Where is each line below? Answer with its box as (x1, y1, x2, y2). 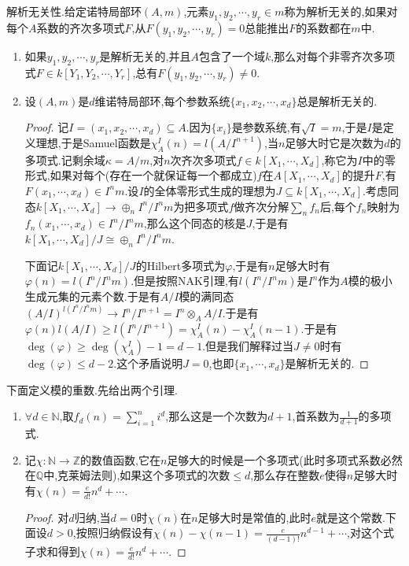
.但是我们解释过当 (202, 338, 294, 354)
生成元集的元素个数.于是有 (24, 288, 160, 305)
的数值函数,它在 (79, 451, 160, 468)
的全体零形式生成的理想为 (143, 182, 276, 198)
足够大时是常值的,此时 (197, 509, 311, 525)
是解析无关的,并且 (99, 47, 191, 64)
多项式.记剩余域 (24, 151, 105, 168)
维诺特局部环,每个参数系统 (94, 92, 230, 109)
